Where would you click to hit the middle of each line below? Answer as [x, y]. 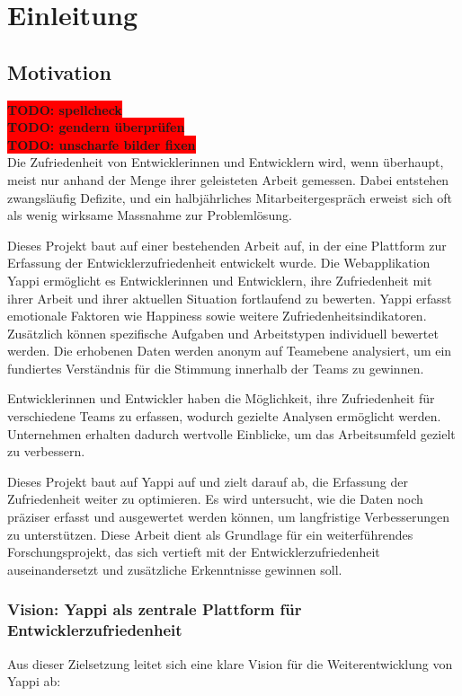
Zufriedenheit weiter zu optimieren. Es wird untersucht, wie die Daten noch [215, 499]
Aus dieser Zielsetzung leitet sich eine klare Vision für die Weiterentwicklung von [230, 663]
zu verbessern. [46, 451]
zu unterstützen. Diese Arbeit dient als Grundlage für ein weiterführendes [210, 534]
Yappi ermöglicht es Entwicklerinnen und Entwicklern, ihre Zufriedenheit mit [220, 280]
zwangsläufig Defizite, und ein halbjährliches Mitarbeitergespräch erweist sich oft [230, 197]
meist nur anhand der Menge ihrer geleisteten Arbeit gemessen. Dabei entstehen [228, 179]
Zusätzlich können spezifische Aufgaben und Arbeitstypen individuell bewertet [223, 333]
